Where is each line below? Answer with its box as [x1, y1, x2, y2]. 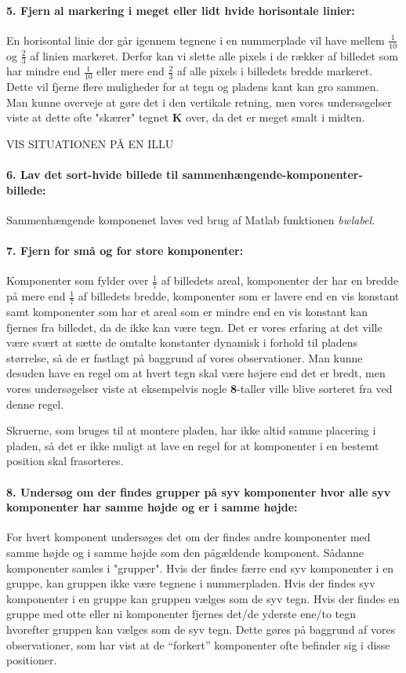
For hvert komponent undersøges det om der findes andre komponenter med [6, 529, 371, 545]
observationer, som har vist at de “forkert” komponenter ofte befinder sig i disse [6, 636, 390, 653]
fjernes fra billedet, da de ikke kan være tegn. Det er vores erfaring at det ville [6, 318, 382, 335]
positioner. [6, 652, 57, 668]
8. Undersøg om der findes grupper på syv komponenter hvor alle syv [6, 483, 391, 500]
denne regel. [6, 395, 64, 412]
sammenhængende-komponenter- [182, 166, 363, 183]
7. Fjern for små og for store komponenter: [6, 242, 244, 259]
